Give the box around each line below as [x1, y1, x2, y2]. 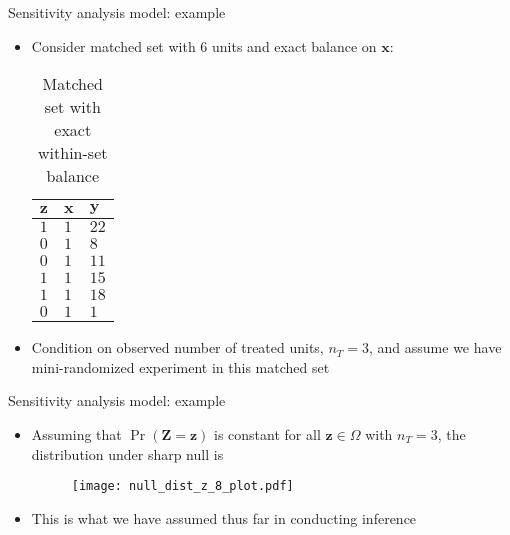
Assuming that [31, 423, 122, 444]
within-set [38, 141, 108, 165]
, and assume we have [369, 337, 502, 358]
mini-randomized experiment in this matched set [31, 356, 330, 377]
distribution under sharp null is [31, 443, 224, 464]
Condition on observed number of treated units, [31, 337, 324, 358]
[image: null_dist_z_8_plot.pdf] [71, 479, 294, 494]
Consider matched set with [31, 35, 196, 56]
